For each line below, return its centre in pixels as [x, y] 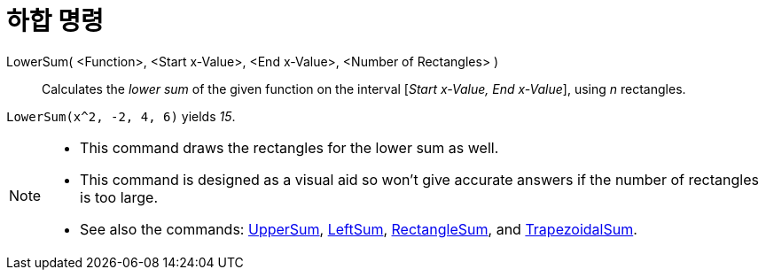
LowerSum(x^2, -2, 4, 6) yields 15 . [121, 116]
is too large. [119, 197]
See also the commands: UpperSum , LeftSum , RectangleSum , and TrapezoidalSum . [359, 229]
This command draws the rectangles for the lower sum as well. [289, 147]
